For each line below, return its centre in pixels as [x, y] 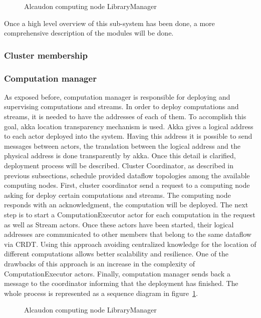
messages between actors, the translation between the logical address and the [122, 145]
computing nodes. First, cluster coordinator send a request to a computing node [127, 185]
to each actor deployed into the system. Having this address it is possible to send [128, 136]
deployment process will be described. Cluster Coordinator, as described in [119, 165]
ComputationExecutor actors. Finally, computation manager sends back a [117, 273]
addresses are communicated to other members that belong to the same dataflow [128, 234]
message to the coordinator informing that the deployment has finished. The [121, 283]
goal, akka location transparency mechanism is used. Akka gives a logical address [129, 126]
